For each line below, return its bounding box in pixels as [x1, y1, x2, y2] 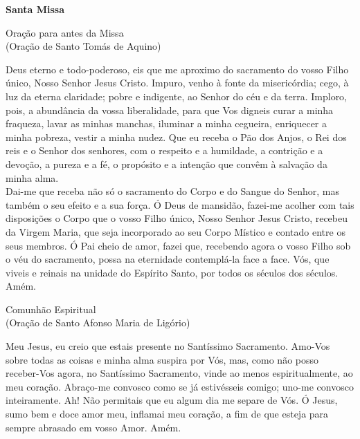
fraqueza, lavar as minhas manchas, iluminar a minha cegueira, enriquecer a [6, 116, 327, 131]
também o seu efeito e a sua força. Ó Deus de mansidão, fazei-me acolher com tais [6, 197, 354, 212]
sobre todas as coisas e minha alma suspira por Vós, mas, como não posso [6, 352, 319, 366]
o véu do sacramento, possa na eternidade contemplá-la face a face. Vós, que [6, 252, 330, 266]
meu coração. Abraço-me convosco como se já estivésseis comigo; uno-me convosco [6, 379, 354, 393]
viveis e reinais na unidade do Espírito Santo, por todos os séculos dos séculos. [6, 265, 339, 279]
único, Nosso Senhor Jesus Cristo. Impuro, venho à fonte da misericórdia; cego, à [6, 75, 349, 90]
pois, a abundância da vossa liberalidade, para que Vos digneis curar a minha [6, 102, 334, 117]
